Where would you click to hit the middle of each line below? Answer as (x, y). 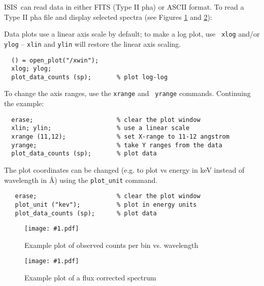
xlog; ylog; (31, 69)
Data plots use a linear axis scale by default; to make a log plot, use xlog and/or (132, 34)
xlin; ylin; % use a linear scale (101, 128)
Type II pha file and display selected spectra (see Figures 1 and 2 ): (108, 17)
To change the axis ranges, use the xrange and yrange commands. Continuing (127, 93)
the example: (24, 103)
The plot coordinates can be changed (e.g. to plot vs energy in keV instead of (124, 170)
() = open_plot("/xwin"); (55, 60)
